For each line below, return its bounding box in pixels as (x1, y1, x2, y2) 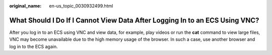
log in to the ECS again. (9, 43, 58, 49)
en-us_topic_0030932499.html (49, 3, 113, 9)
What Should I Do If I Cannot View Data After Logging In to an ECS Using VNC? (9, 16, 259, 25)
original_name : (9, 3, 42, 9)
